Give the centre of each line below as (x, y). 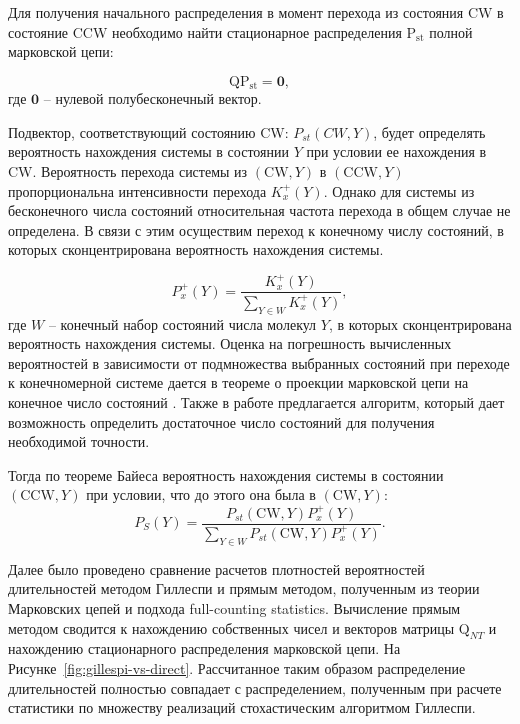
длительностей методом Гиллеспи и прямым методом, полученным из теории (244, 588)
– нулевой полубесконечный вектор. (152, 98)
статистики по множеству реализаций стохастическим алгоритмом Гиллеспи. (242, 707)
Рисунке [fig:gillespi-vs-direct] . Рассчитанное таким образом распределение (237, 667)
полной (451, 31)
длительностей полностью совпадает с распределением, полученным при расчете (255, 687)
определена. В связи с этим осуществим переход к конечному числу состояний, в (256, 229)
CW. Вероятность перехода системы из (128, 171)
